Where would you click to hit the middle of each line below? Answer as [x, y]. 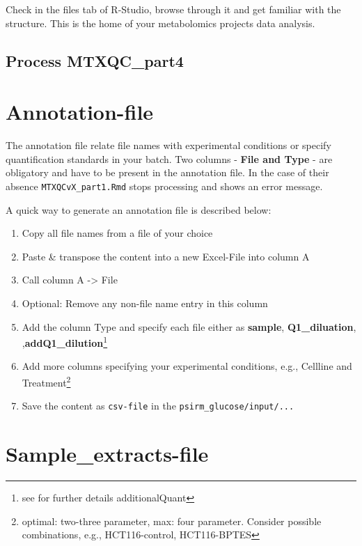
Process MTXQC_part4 [95, 60]
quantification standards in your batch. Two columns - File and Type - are [169, 158]
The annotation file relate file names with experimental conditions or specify [168, 145]
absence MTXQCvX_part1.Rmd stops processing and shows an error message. [164, 186]
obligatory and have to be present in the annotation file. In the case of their [167, 172]
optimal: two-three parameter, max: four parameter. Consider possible [172, 521]
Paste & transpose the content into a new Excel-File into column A [166, 256]
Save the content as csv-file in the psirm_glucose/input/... [158, 406]
